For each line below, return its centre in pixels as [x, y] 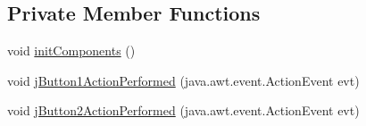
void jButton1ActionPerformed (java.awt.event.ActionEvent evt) [183, 80]
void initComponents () [71, 50]
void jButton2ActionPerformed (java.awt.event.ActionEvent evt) [183, 110]
